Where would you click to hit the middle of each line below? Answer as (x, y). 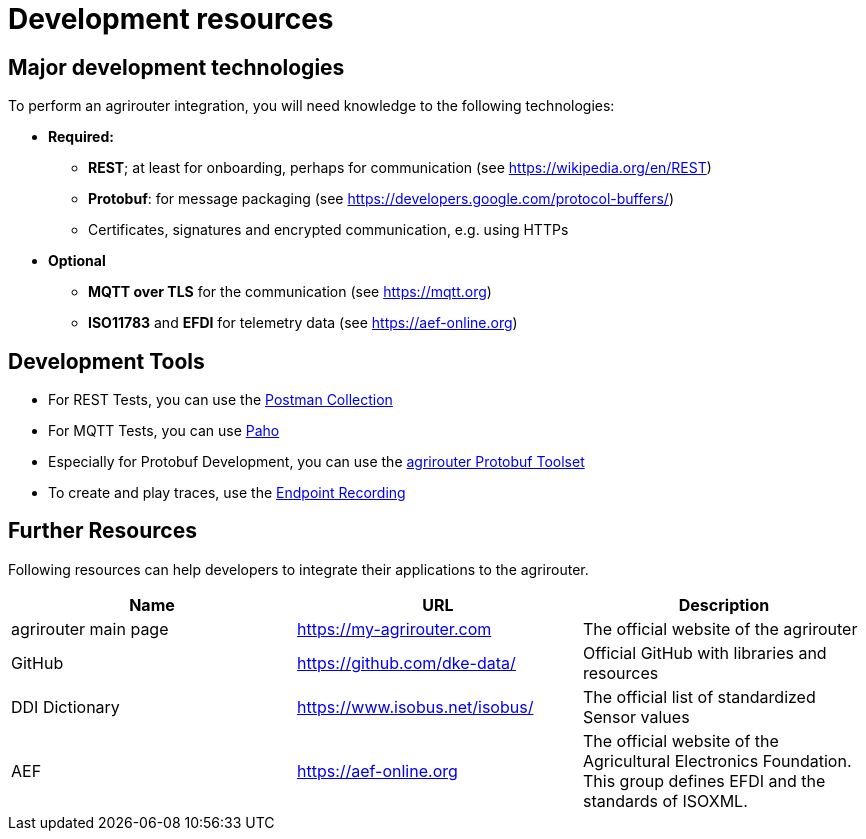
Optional (77, 261)
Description (724, 604)
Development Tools (106, 361)
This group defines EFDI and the (704, 780)
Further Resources (102, 531)
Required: (81, 137)
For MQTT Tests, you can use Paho (164, 431)
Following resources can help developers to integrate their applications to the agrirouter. (298, 569)
